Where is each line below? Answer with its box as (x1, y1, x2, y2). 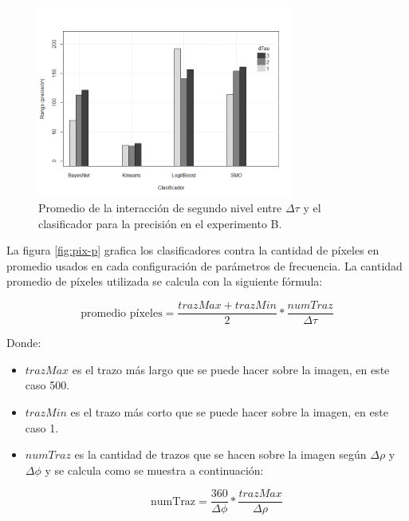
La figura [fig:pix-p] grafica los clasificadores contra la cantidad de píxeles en (6, 242, 380, 259)
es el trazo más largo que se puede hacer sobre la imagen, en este (72, 361, 390, 377)
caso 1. (25, 419, 59, 436)
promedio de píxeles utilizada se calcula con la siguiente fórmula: (6, 273, 323, 290)
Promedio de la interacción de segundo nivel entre (38, 199, 282, 216)
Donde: (6, 334, 41, 351)
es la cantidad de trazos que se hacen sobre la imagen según (74, 446, 367, 463)
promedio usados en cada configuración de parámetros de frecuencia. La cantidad (6, 257, 403, 274)
